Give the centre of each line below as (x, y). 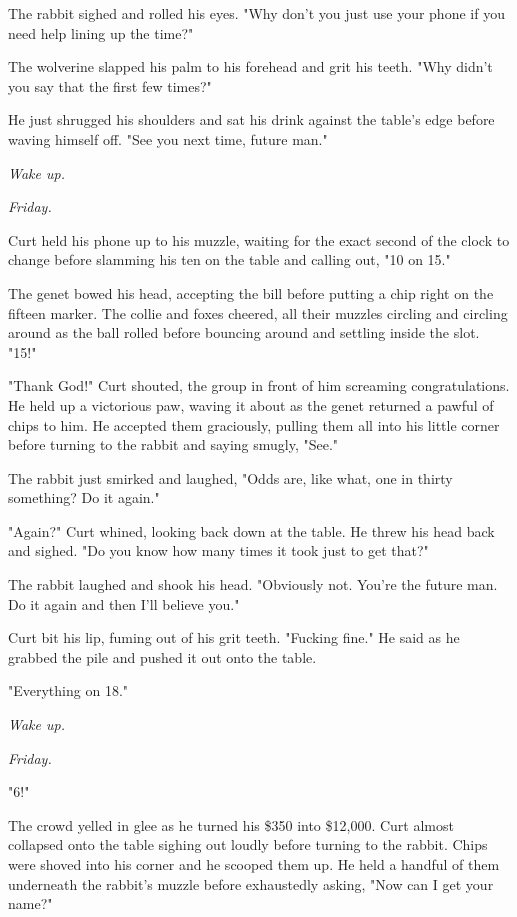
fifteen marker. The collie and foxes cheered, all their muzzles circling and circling (258, 312)
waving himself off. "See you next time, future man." (168, 138)
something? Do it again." (84, 497)
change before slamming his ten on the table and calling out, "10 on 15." (229, 259)
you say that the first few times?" (110, 85)
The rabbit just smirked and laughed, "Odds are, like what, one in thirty (230, 477)
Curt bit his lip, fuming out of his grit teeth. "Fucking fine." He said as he (234, 637)
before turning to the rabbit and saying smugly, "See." (173, 444)
